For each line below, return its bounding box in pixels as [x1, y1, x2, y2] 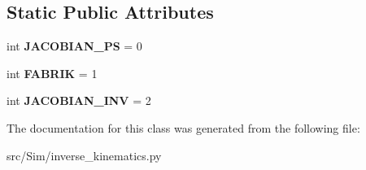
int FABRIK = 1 [7, 64, 98, 81]
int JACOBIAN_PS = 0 [7, 37, 142, 54]
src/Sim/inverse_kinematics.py [7, 146, 162, 163]
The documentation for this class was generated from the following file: [7, 119, 360, 136]
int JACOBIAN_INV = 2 [7, 92, 151, 109]
